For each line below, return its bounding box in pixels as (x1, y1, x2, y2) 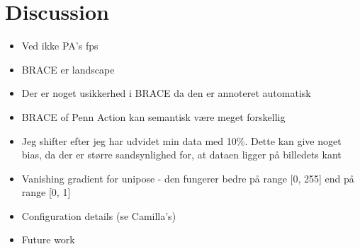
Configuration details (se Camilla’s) (21, 208, 176, 223)
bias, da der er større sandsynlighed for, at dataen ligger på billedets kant (21, 147, 342, 162)
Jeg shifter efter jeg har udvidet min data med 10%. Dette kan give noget (21, 133, 342, 148)
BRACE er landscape (21, 62, 115, 76)
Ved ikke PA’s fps (21, 38, 99, 53)
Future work (21, 232, 75, 247)
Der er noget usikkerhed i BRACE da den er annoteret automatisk (21, 86, 311, 100)
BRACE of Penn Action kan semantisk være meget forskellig (21, 109, 286, 124)
